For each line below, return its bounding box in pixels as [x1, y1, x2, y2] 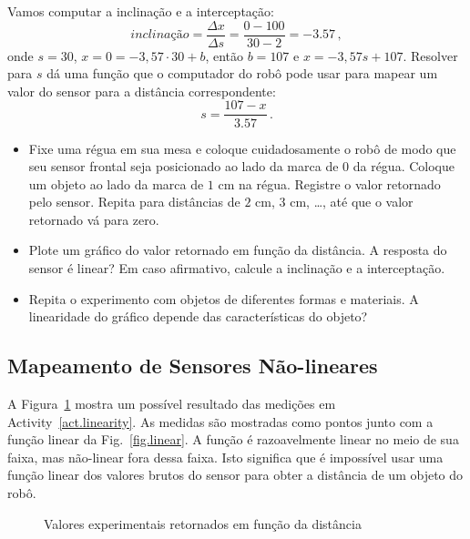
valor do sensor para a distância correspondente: [7, 81, 276, 100]
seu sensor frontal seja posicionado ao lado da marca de [28, 157, 339, 176]
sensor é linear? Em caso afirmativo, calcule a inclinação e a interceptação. [28, 259, 445, 278]
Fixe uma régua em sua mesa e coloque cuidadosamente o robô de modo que [28, 138, 456, 158]
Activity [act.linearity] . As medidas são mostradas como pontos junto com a [7, 412, 434, 431]
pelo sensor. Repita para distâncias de [28, 192, 240, 211]
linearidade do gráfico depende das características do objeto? [28, 307, 368, 326]
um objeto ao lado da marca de [28, 174, 204, 193]
